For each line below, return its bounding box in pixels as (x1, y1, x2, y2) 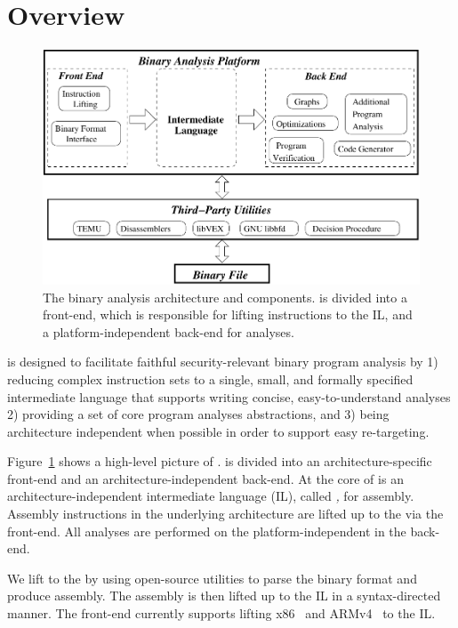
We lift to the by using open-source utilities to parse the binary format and (7, 568, 417, 587)
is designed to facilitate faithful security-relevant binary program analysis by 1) (7, 352, 438, 371)
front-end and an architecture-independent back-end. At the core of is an (7, 469, 404, 487)
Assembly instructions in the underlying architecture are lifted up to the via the (7, 504, 444, 523)
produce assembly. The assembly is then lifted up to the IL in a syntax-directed (7, 586, 441, 605)
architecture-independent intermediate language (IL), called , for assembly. (7, 487, 414, 505)
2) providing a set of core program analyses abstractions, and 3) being (7, 405, 390, 423)
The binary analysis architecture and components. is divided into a (43, 287, 407, 306)
